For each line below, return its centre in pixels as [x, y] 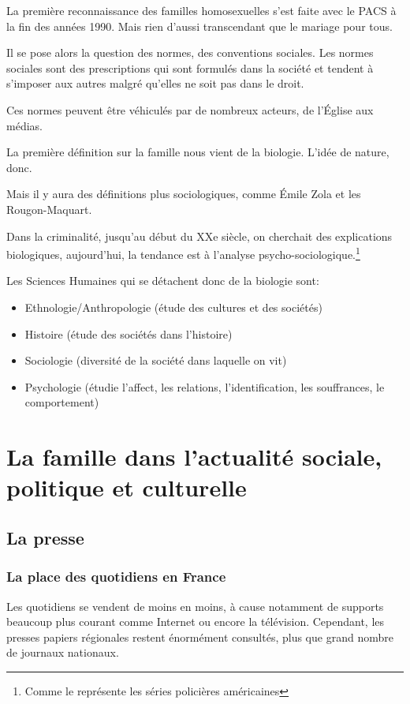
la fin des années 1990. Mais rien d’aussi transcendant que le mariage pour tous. [199, 26]
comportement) [62, 402]
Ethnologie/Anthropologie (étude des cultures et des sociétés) [173, 307]
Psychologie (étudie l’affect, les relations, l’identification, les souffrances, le [205, 386]
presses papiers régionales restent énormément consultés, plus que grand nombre [200, 637]
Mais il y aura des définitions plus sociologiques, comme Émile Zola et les [184, 194]
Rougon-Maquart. [49, 209]
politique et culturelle [127, 487]
